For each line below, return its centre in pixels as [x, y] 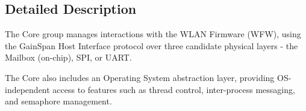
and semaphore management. [58, 101]
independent [27, 89]
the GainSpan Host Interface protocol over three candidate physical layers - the [151, 45]
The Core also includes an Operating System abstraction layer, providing [140, 77]
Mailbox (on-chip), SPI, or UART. [68, 57]
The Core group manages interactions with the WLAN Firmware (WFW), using [153, 34]
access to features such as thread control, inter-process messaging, [174, 89]
